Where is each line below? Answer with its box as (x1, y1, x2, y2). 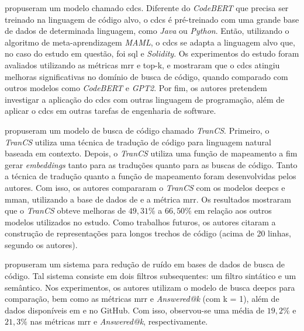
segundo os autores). (5, 238, 78, 250)
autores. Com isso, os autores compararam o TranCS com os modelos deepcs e (5, 181, 285, 193)
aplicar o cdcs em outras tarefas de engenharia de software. (5, 104, 216, 117)
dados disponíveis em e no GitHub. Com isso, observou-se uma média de (5, 304, 264, 316)
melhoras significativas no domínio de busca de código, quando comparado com (5, 70, 288, 82)
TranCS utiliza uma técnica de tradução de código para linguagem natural (5, 135, 271, 148)
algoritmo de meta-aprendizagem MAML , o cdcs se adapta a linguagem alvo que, (5, 36, 295, 48)
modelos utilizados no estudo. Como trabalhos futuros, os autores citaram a (5, 215, 276, 228)
